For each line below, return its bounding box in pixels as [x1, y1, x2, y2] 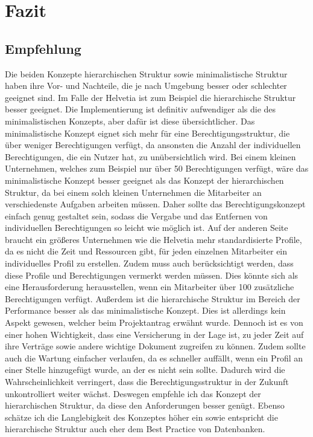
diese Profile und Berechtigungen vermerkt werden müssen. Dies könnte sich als [5, 268, 299, 281]
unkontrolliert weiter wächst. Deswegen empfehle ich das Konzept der [5, 387, 261, 400]
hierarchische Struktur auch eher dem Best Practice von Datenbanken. [5, 422, 265, 435]
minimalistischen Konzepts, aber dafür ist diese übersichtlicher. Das [5, 114, 255, 127]
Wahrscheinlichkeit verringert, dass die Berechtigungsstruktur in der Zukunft [5, 375, 289, 388]
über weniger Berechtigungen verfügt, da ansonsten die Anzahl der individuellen [5, 138, 301, 151]
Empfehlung [5, 39, 81, 57]
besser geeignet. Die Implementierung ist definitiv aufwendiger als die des [5, 103, 276, 115]
